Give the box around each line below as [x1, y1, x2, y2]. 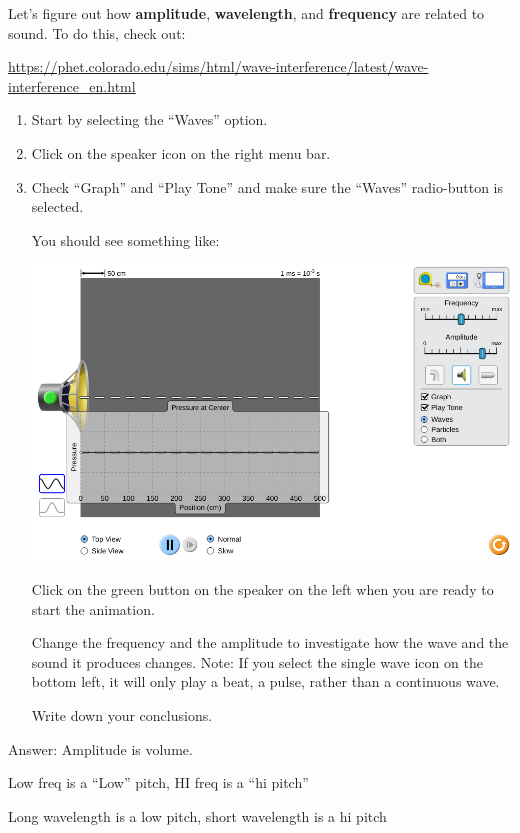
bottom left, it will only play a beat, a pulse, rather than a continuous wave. [31, 671, 500, 692]
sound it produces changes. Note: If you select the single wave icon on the [31, 651, 483, 672]
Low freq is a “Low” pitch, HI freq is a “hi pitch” [8, 772, 309, 793]
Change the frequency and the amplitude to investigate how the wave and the [31, 632, 509, 653]
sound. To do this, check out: [8, 22, 186, 43]
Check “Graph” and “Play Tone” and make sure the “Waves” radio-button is [31, 176, 503, 197]
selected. [31, 196, 84, 217]
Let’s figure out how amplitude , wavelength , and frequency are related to [8, 3, 485, 23]
